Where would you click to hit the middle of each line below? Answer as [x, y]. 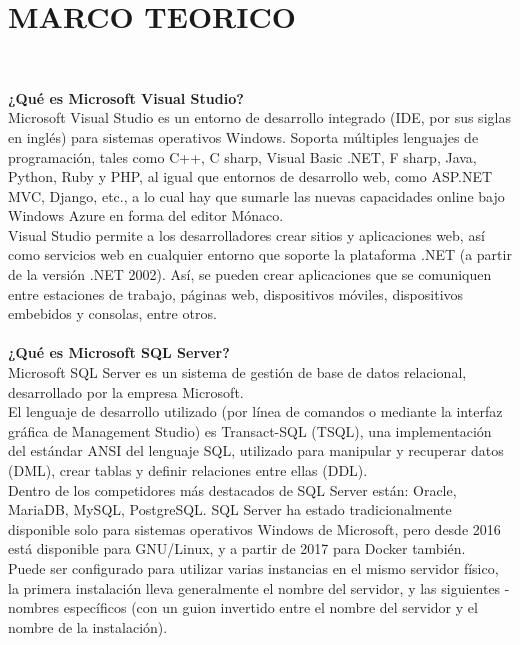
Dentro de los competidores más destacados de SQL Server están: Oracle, [232, 489]
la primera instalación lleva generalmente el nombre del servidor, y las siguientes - [259, 587]
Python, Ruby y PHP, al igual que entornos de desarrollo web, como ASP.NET [250, 176]
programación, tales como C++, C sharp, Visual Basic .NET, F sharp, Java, [242, 156]
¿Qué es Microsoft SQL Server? [119, 352]
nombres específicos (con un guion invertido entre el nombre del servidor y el [243, 607]
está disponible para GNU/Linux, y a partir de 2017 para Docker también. [237, 548]
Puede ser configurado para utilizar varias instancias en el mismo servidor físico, [253, 567]
